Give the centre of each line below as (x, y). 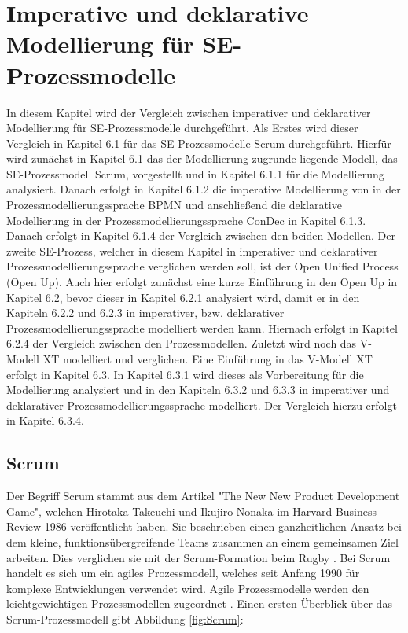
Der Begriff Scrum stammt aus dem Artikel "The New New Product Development (203, 496)
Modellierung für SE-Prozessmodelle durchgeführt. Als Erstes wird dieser (182, 128)
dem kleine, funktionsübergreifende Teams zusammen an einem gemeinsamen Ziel (202, 541)
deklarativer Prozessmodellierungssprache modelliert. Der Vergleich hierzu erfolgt (202, 405)
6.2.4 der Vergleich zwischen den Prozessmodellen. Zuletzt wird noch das (182, 343)
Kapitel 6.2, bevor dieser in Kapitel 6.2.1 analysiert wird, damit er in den (183, 297)
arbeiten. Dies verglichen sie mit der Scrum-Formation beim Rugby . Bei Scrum (198, 557)
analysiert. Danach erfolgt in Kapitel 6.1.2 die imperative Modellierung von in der (204, 189)
